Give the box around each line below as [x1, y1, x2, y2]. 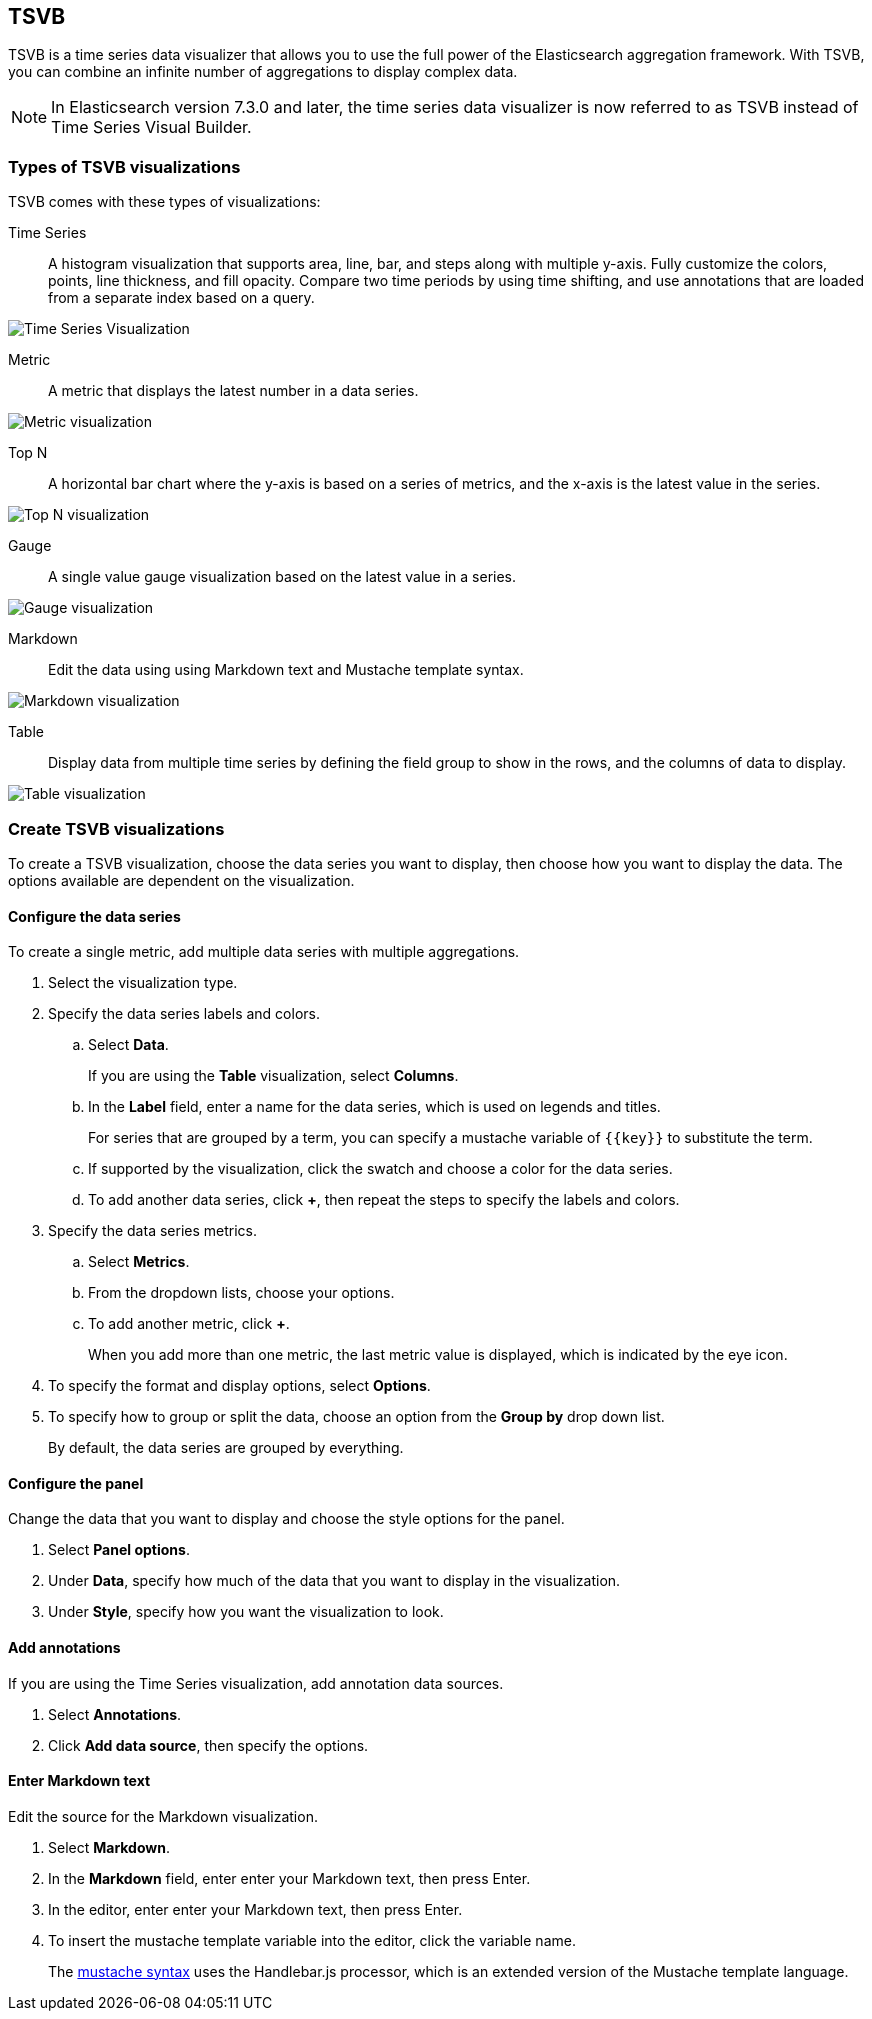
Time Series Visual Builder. [51, 117, 252, 138]
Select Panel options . [48, 1541, 190, 1559]
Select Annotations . [48, 1705, 182, 1723]
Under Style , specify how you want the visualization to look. [48, 1603, 444, 1621]
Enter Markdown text [8, 1772, 151, 1790]
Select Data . [88, 1036, 169, 1054]
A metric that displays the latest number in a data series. [48, 382, 419, 400]
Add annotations [8, 1638, 121, 1656]
